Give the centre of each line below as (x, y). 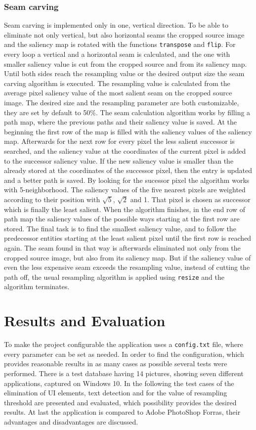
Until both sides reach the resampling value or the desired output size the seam (124, 73)
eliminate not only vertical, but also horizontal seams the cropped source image (124, 34)
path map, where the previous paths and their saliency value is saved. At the (121, 122)
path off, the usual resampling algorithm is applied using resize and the (114, 277)
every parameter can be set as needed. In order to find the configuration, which (124, 354)
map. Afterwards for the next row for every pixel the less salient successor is (119, 141)
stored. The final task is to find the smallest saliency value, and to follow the (120, 228)
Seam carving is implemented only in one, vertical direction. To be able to (116, 25)
